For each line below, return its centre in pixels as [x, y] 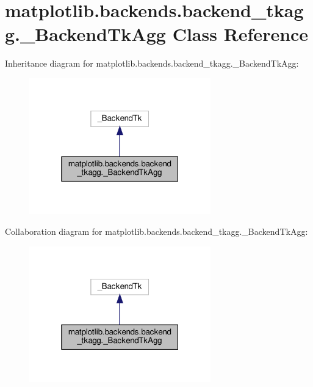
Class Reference [240, 34]
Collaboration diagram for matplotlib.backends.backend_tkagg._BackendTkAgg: [156, 231]
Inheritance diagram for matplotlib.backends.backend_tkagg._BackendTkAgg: [152, 63]
